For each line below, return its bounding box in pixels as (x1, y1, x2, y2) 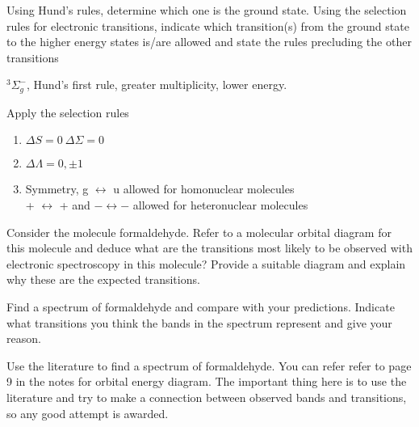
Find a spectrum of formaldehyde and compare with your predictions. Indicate (6, 298, 395, 315)
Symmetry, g (25, 180, 89, 197)
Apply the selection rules (6, 104, 129, 120)
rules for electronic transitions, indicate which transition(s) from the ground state (6, 17, 409, 34)
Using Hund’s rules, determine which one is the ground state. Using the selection (6, 2, 407, 18)
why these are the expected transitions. (6, 271, 200, 288)
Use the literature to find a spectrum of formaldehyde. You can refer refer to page (6, 357, 412, 374)
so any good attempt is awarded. (6, 404, 169, 421)
